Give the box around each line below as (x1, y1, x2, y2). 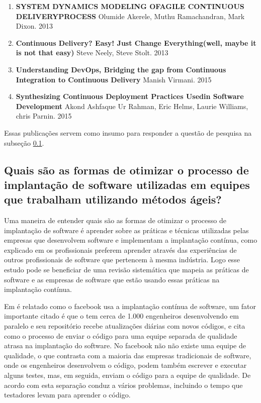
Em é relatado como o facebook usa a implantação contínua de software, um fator (4, 300, 256, 311)
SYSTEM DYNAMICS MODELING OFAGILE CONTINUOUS (16, 1, 244, 11)
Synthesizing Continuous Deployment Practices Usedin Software (16, 91, 244, 102)
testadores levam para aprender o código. (4, 389, 131, 400)
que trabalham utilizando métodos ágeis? (4, 191, 222, 207)
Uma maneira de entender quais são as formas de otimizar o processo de (4, 215, 226, 226)
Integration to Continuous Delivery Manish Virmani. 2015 (16, 74, 212, 84)
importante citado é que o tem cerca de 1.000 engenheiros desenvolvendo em (4, 311, 239, 321)
